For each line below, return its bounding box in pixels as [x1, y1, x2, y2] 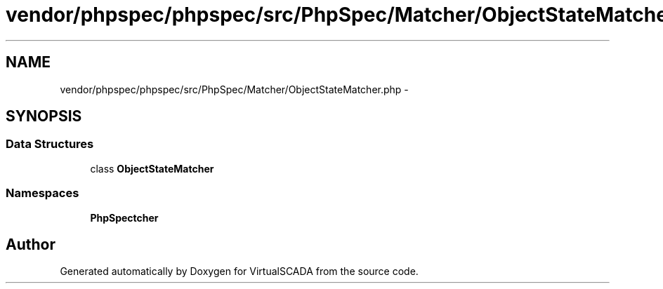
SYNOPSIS [6, 107, 82, 126]
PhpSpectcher [90, 211, 159, 224]
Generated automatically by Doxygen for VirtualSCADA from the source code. [60, 265, 419, 278]
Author [6, 235, 55, 253]
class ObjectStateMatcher [90, 162, 214, 175]
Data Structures [6, 137, 94, 152]
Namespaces [6, 186, 79, 201]
